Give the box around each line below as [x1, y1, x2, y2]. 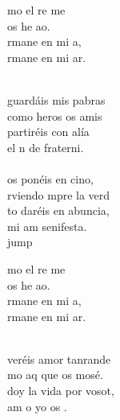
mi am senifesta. [7, 217, 87, 234]
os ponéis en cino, [7, 170, 94, 187]
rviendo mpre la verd [7, 186, 110, 203]
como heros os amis [7, 107, 102, 124]
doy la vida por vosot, [7, 382, 114, 399]
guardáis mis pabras [7, 91, 106, 108]
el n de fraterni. [7, 138, 84, 155]
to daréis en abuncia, [7, 202, 110, 219]
